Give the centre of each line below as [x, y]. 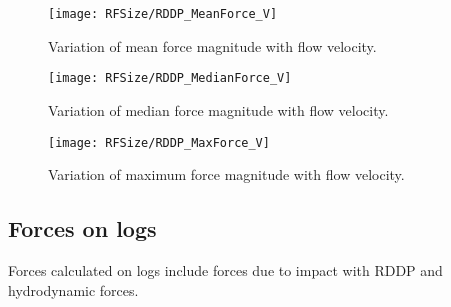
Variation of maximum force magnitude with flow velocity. [226, 174]
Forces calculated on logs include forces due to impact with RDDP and [225, 269]
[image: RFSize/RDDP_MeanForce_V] [163, 14]
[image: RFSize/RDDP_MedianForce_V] [170, 78]
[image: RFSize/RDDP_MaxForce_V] [159, 142]
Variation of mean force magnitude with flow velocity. [212, 45]
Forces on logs [82, 228]
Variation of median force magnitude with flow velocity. [218, 109]
